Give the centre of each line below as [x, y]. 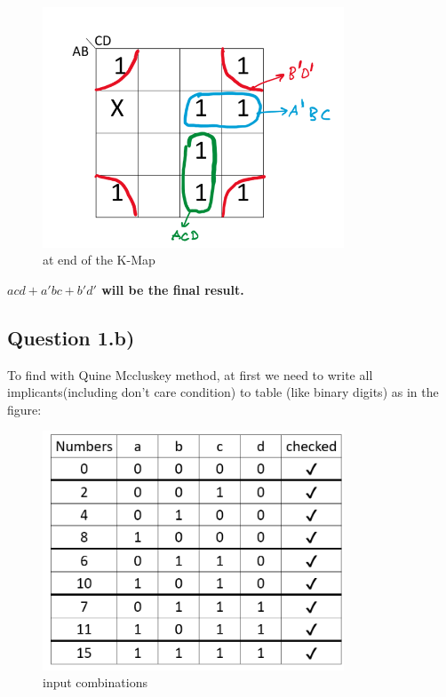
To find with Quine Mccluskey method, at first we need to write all [190, 374]
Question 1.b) [71, 337]
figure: [24, 409]
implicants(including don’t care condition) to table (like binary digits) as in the [223, 392]
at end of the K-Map [99, 260]
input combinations [95, 682]
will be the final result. [173, 289]
